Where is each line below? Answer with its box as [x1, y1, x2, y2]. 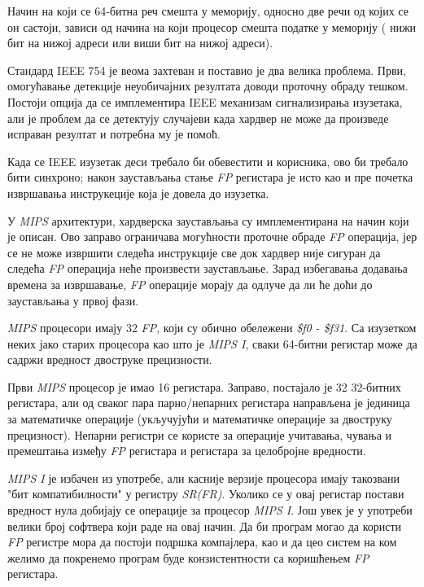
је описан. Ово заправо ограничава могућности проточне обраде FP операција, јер [7, 228, 417, 245]
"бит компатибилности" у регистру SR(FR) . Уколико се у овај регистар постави [7, 485, 404, 502]
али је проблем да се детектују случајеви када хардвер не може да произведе [7, 109, 389, 126]
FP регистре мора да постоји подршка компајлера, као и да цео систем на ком [7, 533, 397, 550]
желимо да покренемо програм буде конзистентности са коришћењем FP [7, 549, 369, 566]
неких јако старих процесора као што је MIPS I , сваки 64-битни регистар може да [7, 335, 417, 352]
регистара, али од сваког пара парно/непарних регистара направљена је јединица [7, 394, 410, 411]
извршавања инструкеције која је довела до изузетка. [7, 184, 269, 201]
